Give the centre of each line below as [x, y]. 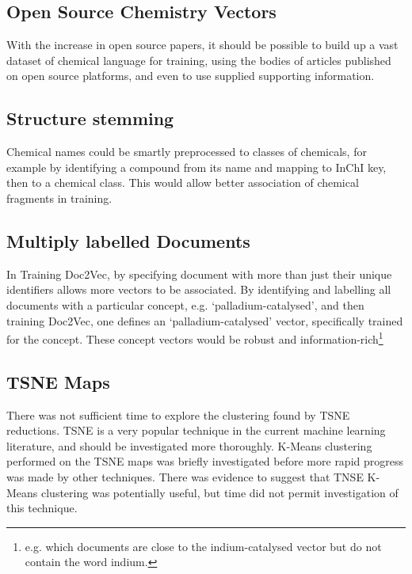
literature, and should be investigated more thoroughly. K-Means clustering [189, 445]
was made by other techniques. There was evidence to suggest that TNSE [185, 476]
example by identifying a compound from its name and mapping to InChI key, [196, 167]
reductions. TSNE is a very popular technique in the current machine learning [196, 430]
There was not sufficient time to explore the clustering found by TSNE [178, 414]
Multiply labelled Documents [128, 240]
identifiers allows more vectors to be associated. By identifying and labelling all [199, 289]
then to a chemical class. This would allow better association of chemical [183, 182]
